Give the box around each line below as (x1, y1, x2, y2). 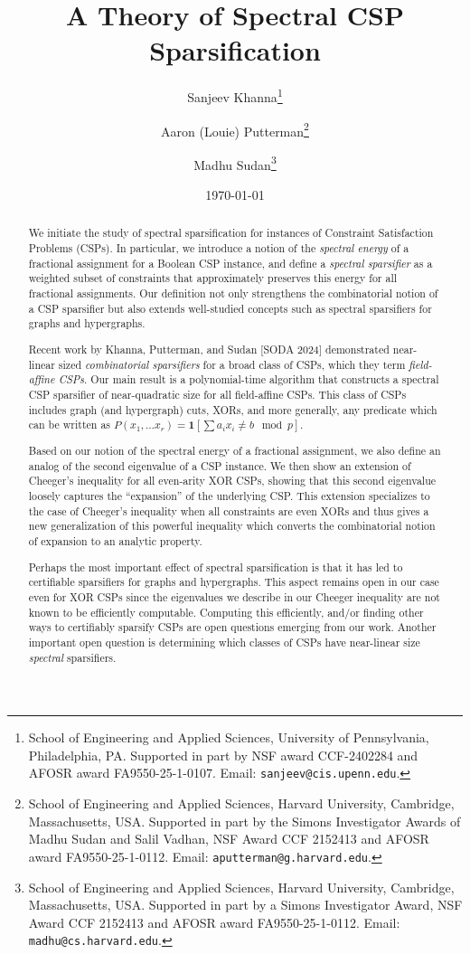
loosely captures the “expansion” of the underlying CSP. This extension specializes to (28, 488, 430, 504)
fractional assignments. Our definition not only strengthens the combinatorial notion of (28, 286, 438, 301)
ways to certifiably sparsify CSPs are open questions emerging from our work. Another (28, 619, 437, 635)
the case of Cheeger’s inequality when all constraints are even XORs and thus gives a (28, 503, 429, 518)
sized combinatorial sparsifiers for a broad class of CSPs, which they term (58, 356, 406, 372)
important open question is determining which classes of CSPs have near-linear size (28, 634, 420, 649)
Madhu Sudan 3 (193, 152, 277, 174)
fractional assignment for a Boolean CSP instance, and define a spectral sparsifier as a (28, 255, 433, 270)
